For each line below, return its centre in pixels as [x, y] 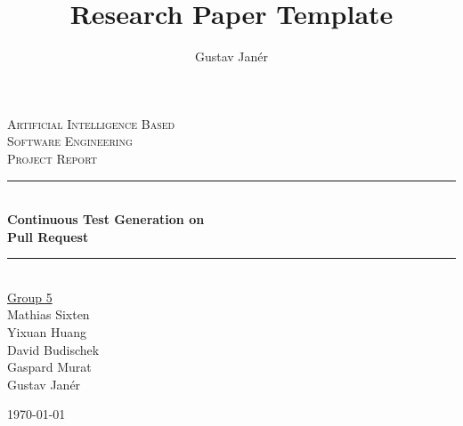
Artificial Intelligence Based [91, 123]
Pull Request [48, 236]
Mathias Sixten [49, 314]
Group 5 [30, 297]
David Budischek [53, 349]
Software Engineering [70, 141]
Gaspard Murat [49, 367]
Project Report [52, 158]
